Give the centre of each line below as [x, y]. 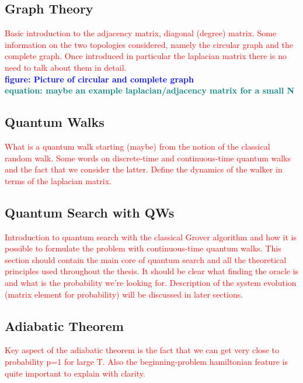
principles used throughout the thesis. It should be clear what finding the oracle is [152, 271]
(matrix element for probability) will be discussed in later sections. [124, 294]
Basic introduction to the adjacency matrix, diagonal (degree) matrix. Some [141, 33]
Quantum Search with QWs [90, 212]
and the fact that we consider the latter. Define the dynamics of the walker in [144, 169]
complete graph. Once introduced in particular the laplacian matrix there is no [146, 56]
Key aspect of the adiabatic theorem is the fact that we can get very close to [142, 350]
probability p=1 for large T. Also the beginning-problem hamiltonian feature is [146, 361]
